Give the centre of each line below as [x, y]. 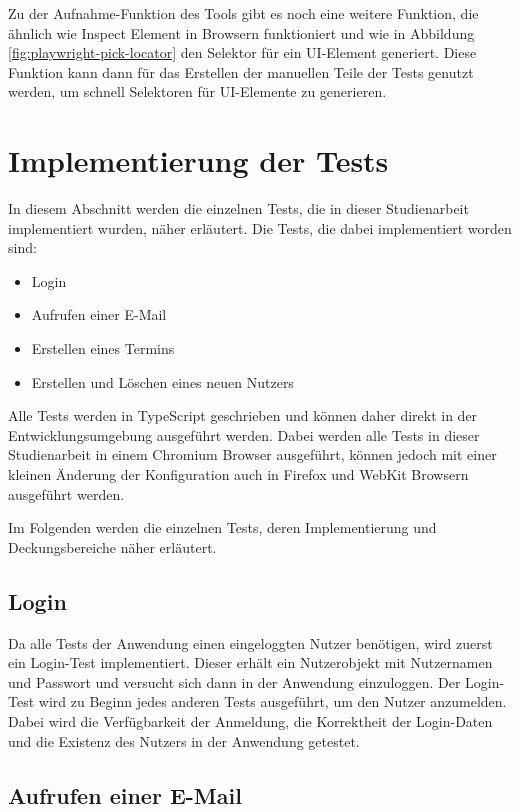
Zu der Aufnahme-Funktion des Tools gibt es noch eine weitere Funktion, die [243, 13]
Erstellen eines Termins [103, 348]
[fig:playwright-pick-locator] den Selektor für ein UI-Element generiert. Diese [242, 52]
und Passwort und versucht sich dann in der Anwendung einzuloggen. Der [234, 681]
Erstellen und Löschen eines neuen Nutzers [162, 381]
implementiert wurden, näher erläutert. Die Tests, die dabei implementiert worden [260, 227]
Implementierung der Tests [198, 160]
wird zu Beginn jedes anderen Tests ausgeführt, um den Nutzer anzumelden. [272, 701]
